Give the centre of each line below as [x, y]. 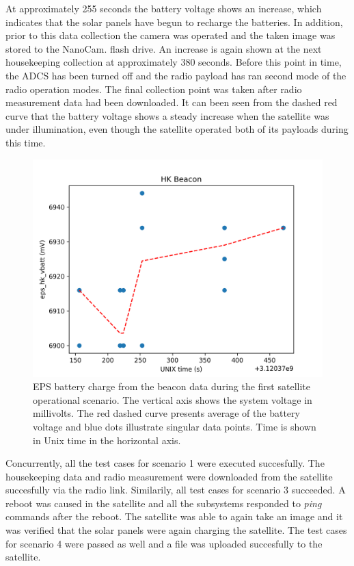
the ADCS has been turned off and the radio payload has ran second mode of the [176, 75]
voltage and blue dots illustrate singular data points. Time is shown [175, 426]
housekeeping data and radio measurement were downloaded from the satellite [169, 476]
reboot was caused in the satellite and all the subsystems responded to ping [164, 503]
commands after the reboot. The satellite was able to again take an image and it [174, 516]
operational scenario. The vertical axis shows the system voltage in [173, 399]
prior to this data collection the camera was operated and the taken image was [171, 35]
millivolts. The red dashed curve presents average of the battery [166, 413]
